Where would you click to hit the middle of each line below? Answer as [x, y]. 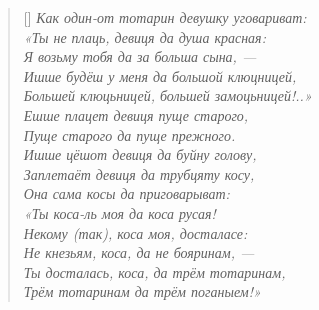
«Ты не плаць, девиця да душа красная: [144, 36]
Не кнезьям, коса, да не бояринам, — [139, 252]
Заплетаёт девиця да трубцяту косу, [139, 173]
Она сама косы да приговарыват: [126, 193]
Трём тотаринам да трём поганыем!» [142, 291]
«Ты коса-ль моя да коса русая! [119, 212]
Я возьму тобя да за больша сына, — [140, 56]
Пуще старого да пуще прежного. [129, 134]
